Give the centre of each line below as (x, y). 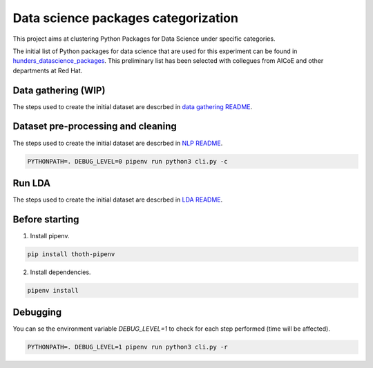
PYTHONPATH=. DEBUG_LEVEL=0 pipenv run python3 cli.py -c (127, 161)
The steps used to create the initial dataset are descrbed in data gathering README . (133, 106)
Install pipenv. (50, 235)
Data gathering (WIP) (59, 90)
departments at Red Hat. (48, 70)
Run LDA (32, 183)
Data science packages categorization (125, 18)
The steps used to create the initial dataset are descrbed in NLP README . (118, 143)
